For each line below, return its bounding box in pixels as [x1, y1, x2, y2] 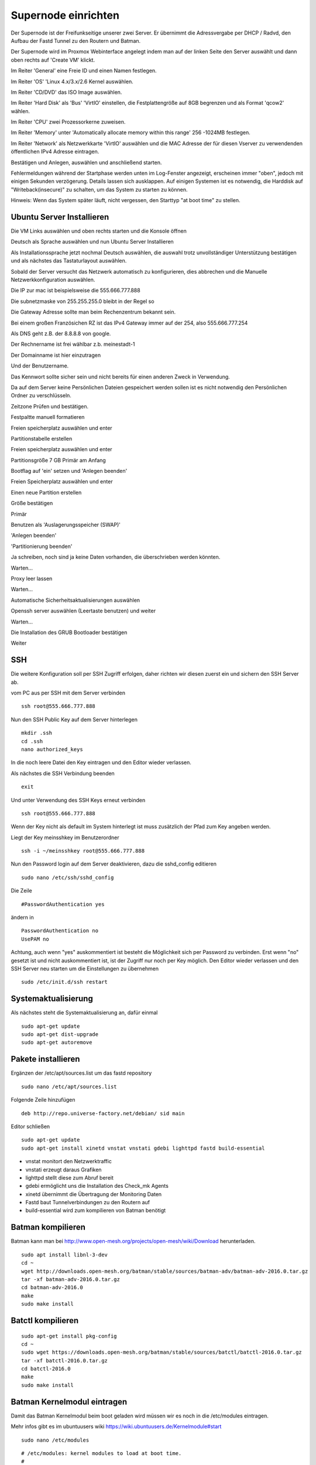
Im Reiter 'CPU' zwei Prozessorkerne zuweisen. [11, 118, 126, 125]
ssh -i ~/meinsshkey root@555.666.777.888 [21, 847, 145, 854]
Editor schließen [11, 1123, 50, 1130]
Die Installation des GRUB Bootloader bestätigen [11, 629, 128, 636]
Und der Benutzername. [11, 362, 69, 369]
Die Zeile [11, 887, 32, 894]
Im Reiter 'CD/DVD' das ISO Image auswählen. [11, 88, 122, 96]
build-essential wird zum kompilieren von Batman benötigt [25, 1207, 166, 1214]
